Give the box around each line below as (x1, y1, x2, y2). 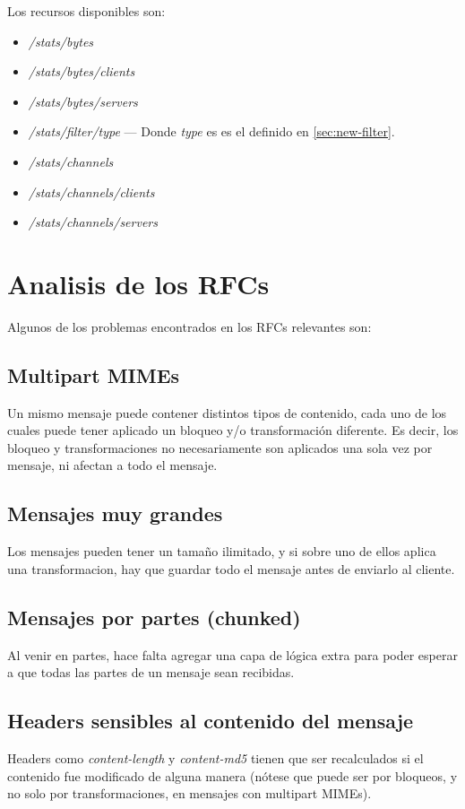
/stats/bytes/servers (28, 91, 138, 110)
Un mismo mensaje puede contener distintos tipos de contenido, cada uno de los (7, 403, 447, 422)
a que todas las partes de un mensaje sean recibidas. (7, 663, 295, 682)
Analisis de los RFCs (7, 265, 270, 301)
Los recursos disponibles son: (7, 2, 166, 20)
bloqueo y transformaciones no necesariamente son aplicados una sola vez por (7, 438, 433, 457)
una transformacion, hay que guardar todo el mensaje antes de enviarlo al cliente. (7, 559, 455, 578)
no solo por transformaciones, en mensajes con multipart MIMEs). (7, 784, 372, 803)
